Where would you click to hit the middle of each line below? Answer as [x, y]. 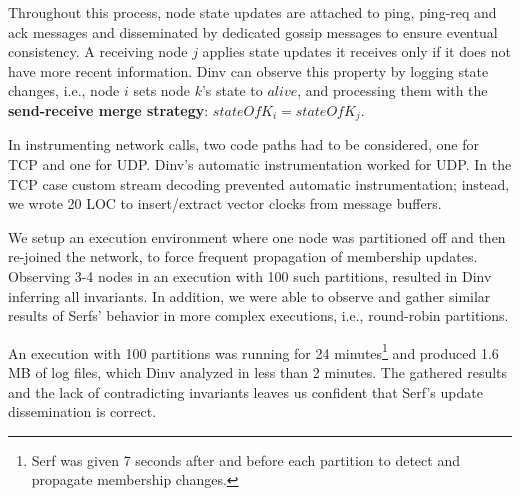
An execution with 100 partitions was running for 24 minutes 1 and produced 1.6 [253, 351]
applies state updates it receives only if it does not [356, 51]
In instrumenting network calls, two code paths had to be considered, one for [244, 144]
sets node [162, 90]
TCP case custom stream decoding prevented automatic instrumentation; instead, [259, 183]
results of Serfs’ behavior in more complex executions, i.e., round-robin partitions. [258, 315]
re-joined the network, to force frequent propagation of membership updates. [243, 256]
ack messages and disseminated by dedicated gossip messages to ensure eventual [253, 31]
